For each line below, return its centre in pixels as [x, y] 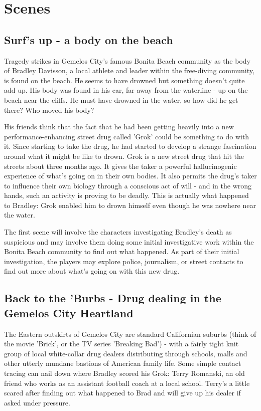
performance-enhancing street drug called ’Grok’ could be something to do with [127, 136]
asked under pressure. [37, 402]
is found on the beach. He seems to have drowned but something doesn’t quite [124, 80]
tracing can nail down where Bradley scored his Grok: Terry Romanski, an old [124, 373]
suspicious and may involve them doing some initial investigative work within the [129, 241]
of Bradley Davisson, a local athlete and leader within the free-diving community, [129, 70]
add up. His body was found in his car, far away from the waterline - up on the [126, 90]
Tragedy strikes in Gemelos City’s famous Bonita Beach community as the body [127, 60]
